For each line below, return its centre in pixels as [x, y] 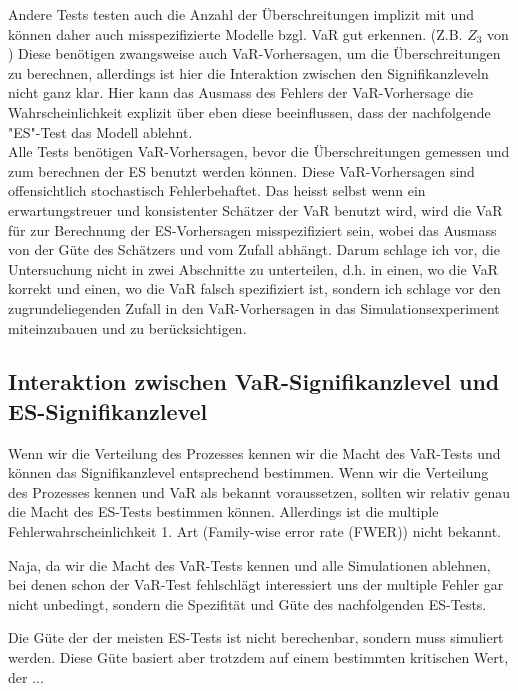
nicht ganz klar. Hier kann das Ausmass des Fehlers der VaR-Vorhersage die [241, 92]
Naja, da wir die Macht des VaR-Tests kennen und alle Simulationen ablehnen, [249, 564]
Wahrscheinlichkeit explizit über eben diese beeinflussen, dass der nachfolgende [249, 111]
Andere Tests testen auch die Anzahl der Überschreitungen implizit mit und [241, 14]
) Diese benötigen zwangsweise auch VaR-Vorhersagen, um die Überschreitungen [254, 53]
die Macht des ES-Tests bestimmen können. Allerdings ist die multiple [223, 511]
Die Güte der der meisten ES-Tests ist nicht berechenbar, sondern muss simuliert [256, 637]
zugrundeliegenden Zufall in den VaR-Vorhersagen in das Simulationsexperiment [254, 307]
